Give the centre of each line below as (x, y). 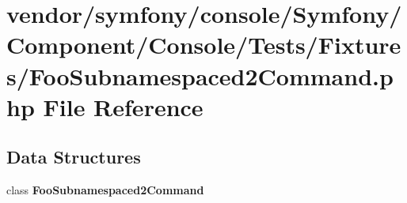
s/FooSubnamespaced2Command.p (200, 75)
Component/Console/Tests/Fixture (204, 45)
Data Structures (74, 157)
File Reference (123, 106)
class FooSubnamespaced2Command (105, 190)
